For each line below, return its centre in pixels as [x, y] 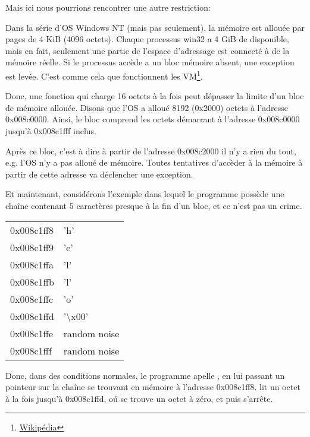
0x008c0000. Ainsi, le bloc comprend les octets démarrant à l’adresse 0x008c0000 [153, 119]
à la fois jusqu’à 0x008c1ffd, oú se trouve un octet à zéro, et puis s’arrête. [139, 398]
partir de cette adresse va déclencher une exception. [99, 174]
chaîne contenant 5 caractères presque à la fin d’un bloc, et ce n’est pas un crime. [154, 205]
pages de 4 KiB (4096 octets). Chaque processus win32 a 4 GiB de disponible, [147, 39]
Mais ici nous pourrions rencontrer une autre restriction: [108, 7]
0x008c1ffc [32, 299]
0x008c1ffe [32, 333]
